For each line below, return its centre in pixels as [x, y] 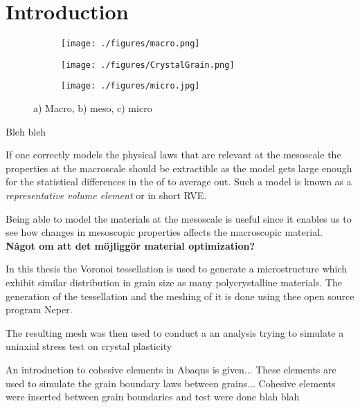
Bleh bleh [26, 131]
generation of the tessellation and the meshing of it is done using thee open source [180, 296]
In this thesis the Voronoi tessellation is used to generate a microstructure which [177, 269]
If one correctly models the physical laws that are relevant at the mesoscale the [173, 155]
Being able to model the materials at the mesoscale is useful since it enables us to [179, 218]
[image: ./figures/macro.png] [130, 44]
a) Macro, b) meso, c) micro [93, 108]
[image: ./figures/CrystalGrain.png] [148, 65]
